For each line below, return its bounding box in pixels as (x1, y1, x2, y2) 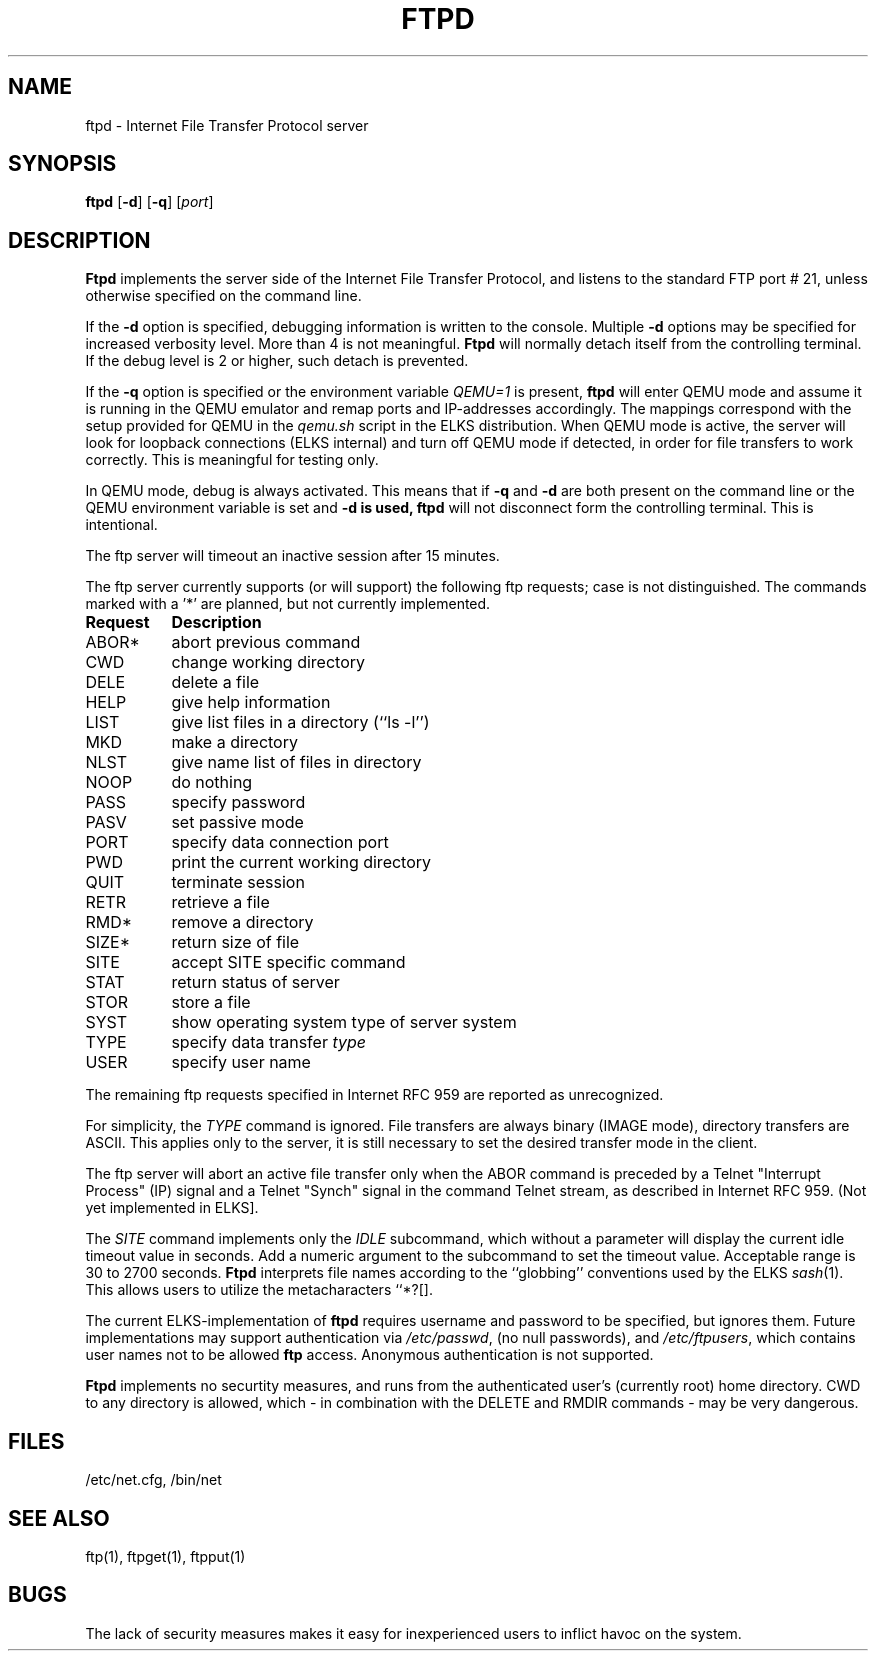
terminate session (171, 872, 305, 893)
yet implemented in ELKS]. (85, 1199, 259, 1217)
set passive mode (171, 812, 304, 833)
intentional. (85, 516, 158, 534)
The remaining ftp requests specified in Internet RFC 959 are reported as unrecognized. (85, 1086, 664, 1104)
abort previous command (171, 632, 361, 653)
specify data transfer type (171, 1032, 366, 1053)
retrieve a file (171, 892, 270, 913)
